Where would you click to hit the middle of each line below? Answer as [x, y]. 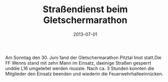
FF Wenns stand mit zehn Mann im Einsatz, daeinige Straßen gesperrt [78, 63]
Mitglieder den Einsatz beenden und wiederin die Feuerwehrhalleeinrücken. [84, 74]
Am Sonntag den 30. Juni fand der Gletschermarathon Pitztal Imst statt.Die [83, 58]
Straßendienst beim [85, 9]
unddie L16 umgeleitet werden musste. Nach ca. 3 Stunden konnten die [80, 68]
